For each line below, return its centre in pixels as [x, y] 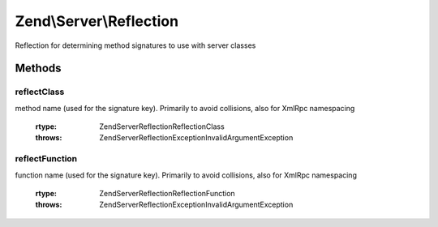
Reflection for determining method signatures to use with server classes [135, 45]
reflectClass [40, 92]
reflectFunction [46, 159]
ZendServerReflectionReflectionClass [162, 126]
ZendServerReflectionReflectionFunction [167, 194]
